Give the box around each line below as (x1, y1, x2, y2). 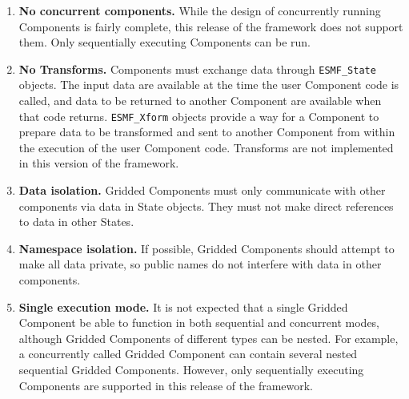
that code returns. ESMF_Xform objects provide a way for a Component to (18, 107, 379, 124)
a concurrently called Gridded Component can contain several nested (18, 345, 358, 362)
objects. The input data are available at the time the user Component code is (18, 76, 399, 93)
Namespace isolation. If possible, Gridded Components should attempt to (18, 240, 395, 256)
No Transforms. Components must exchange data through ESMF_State (18, 60, 376, 77)
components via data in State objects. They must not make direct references (18, 197, 394, 214)
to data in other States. (18, 213, 134, 230)
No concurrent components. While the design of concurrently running (18, 2, 381, 18)
